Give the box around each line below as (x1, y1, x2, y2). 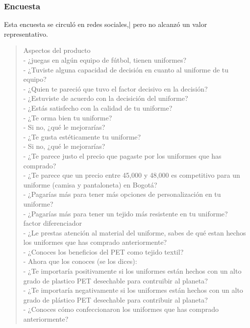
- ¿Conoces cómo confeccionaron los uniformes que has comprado (23, 304, 219, 314)
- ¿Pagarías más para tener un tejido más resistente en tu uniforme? (23, 208, 228, 218)
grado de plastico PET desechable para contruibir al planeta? (23, 275, 208, 285)
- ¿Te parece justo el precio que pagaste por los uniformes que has (23, 150, 222, 161)
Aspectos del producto (23, 45, 91, 55)
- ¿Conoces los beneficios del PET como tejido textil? (23, 246, 184, 257)
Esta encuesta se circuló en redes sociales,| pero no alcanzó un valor (4, 19, 207, 29)
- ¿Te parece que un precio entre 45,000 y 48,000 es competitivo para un (23, 170, 240, 180)
